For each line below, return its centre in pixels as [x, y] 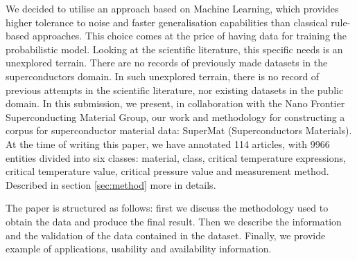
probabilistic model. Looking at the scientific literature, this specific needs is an [174, 49]
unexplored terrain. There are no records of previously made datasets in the [167, 63]
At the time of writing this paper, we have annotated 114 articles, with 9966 [168, 143]
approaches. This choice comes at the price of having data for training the [189, 36]
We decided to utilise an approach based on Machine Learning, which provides [172, 8]
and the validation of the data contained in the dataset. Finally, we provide [166, 235]
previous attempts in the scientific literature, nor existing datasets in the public [175, 90]
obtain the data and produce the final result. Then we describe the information [174, 221]
